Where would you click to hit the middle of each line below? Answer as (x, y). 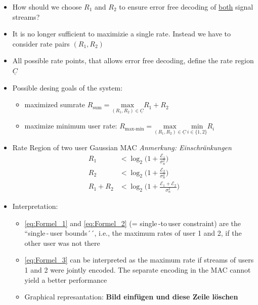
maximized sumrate (55, 104)
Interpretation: (35, 206)
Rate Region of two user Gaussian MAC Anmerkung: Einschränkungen (122, 147)
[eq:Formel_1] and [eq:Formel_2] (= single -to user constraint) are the (133, 223)
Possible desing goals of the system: (68, 87)
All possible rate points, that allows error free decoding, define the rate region (133, 60)
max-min (134, 129)
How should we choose (47, 7)
